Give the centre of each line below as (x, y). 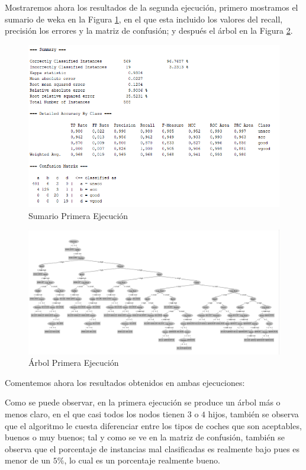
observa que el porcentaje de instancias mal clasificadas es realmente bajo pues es (152, 448)
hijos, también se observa (253, 414)
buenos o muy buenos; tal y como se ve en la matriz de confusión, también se (145, 437)
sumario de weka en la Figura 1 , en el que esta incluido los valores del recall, (144, 19)
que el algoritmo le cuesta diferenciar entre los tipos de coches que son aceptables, (153, 425)
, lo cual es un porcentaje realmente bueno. (142, 460)
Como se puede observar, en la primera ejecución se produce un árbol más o (143, 402)
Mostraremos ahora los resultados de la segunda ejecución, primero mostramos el (152, 7)
